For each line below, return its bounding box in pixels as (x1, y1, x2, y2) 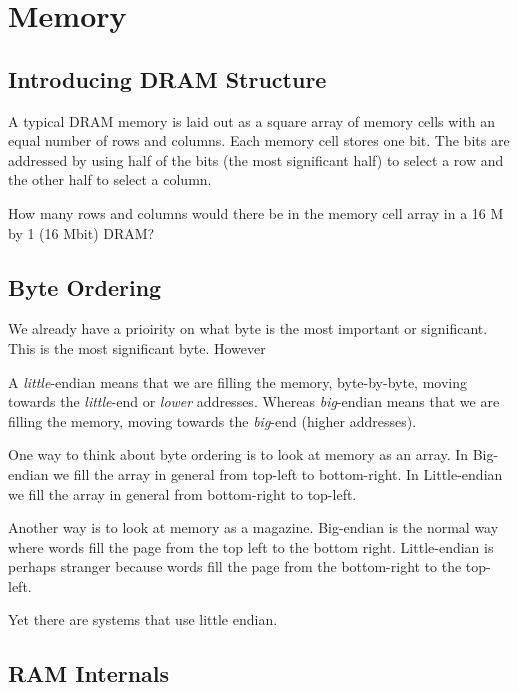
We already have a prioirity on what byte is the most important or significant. (8, 318, 488, 339)
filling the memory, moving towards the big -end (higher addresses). (8, 410, 417, 431)
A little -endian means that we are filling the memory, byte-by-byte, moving (8, 371, 468, 392)
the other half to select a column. (8, 169, 212, 190)
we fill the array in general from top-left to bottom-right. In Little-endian (53, 463, 503, 484)
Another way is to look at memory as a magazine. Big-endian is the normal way (8, 517, 499, 538)
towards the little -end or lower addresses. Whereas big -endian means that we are (8, 391, 500, 412)
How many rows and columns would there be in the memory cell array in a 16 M (8, 202, 504, 223)
